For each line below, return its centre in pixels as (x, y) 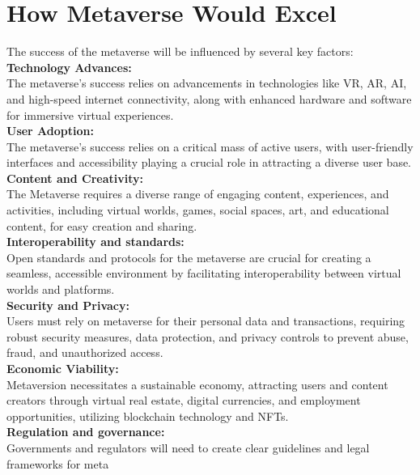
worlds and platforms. (61, 289)
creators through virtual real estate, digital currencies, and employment (184, 400)
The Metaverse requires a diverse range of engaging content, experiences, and (198, 194)
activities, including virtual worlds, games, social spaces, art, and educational (198, 210)
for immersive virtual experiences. (90, 115)
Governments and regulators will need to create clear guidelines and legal (188, 447)
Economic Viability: (63, 368)
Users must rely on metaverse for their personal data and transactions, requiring (206, 321)
